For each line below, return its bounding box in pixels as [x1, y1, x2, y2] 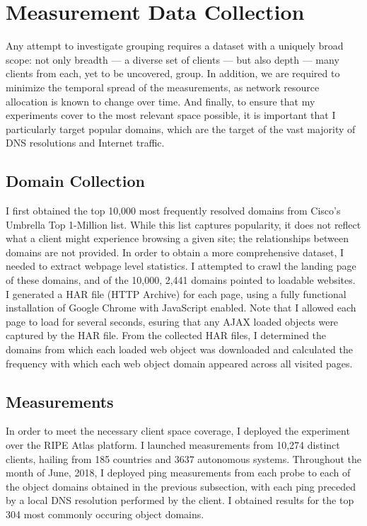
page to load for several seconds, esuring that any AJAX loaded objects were [6, 314, 339, 328]
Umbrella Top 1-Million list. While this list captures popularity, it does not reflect [6, 217, 361, 231]
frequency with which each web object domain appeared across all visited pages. [6, 355, 353, 370]
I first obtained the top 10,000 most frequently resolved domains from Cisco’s [6, 203, 341, 218]
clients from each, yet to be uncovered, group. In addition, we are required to [6, 66, 340, 81]
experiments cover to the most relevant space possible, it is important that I [6, 108, 336, 122]
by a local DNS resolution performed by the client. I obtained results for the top [6, 493, 354, 508]
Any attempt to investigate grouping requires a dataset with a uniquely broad [6, 38, 344, 53]
